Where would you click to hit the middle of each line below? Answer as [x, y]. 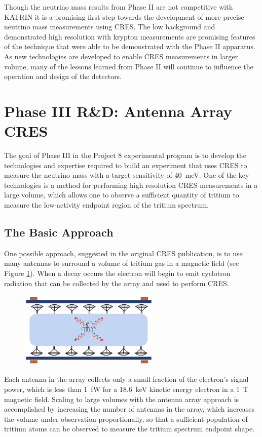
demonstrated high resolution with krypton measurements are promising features [130, 36]
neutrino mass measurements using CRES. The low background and [110, 27]
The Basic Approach [59, 232]
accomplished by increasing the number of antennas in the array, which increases [129, 409]
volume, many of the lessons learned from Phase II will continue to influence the [129, 66]
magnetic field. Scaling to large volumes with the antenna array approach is [122, 399]
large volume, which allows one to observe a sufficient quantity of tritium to [122, 195]
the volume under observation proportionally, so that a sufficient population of [126, 419]
